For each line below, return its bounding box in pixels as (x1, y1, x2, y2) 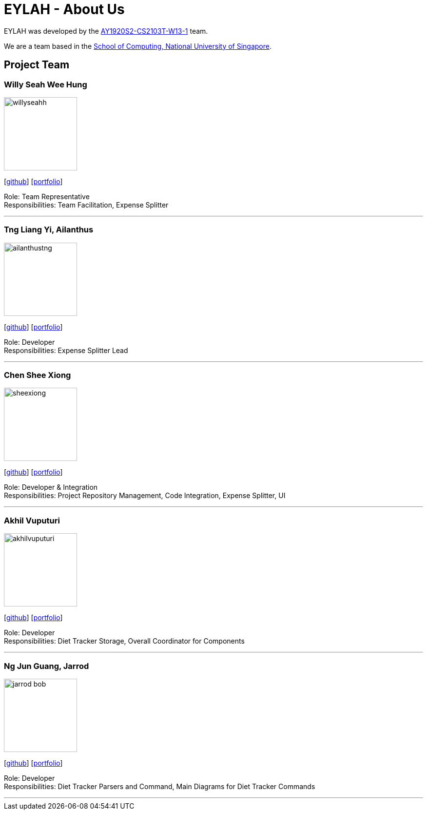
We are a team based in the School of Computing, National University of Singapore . (4, 42, 272, 50)
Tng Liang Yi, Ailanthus (4, 225, 94, 235)
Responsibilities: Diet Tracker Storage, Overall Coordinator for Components (4, 637, 245, 646)
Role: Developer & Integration (4, 483, 98, 492)
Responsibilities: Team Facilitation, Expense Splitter (4, 200, 169, 209)
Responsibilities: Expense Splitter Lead (4, 346, 128, 355)
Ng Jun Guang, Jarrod (4, 661, 89, 671)
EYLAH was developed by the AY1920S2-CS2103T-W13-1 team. (4, 26, 208, 35)
